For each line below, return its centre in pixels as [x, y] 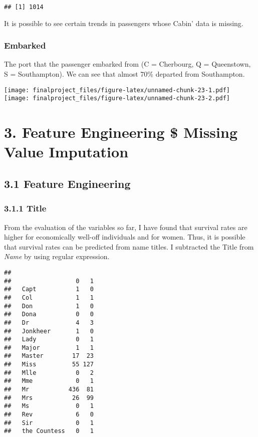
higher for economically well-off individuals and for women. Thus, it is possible [125, 237]
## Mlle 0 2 [49, 373]
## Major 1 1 [49, 348]
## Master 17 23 [49, 356]
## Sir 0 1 [49, 423]
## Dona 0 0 [49, 314]
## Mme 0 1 [49, 381]
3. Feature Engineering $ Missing [121, 132]
